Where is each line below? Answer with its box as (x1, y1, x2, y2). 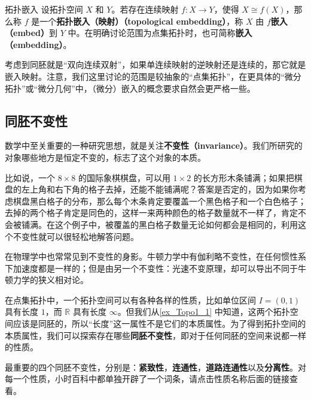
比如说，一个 (5, 171, 55, 184)
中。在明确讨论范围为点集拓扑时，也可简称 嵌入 (68, 26, 252, 39)
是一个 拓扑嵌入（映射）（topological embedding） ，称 (31, 14, 243, 27)
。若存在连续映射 (111, 3, 179, 15)
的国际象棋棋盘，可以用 (78, 171, 170, 184)
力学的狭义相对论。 (13, 273, 89, 286)
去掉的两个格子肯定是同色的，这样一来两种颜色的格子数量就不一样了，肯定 (5, 206, 298, 219)
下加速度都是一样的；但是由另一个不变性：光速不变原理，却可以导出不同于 (5, 261, 298, 274)
